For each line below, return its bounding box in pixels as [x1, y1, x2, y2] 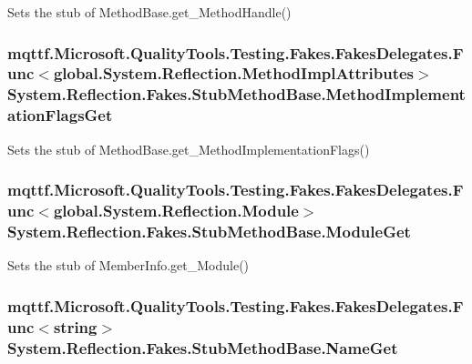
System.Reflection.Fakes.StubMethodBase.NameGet [7, 336, 398, 359]
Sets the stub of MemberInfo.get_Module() [7, 256, 250, 275]
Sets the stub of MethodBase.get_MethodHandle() [7, 3, 292, 21]
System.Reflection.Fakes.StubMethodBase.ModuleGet [7, 219, 411, 242]
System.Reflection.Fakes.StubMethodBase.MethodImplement [7, 83, 466, 106]
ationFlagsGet [7, 104, 113, 126]
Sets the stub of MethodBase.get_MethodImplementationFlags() [7, 139, 370, 158]
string [53, 315, 97, 338]
